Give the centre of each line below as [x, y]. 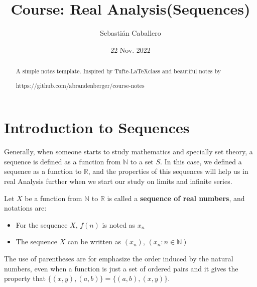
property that [25, 278]
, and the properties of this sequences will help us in [168, 171]
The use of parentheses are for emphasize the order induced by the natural [119, 258]
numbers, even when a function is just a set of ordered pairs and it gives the [121, 268]
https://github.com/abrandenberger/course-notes [80, 85]
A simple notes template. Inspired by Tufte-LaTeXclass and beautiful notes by [118, 71]
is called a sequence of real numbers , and [176, 198]
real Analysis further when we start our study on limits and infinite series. [118, 181]
